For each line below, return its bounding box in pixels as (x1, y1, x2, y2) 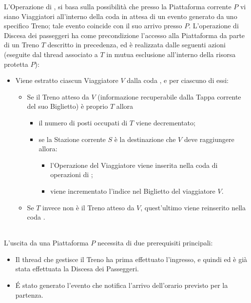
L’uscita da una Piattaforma (4, 238, 89, 248)
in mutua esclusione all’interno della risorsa (106, 49, 236, 59)
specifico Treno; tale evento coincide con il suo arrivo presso (4, 20, 182, 31)
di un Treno (4, 40, 39, 50)
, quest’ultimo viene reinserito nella (140, 202, 246, 212)
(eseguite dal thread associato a (4, 49, 98, 59)
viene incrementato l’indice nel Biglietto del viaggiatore (50, 185, 215, 196)
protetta (4, 59, 28, 69)
